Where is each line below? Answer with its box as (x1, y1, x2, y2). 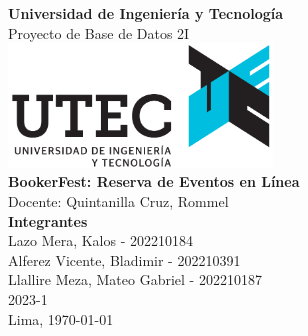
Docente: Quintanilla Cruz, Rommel (8, 191, 229, 212)
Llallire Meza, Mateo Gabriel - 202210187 (8, 269, 262, 290)
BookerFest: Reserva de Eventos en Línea (8, 171, 300, 192)
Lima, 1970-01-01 (8, 308, 114, 329)
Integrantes (8, 210, 88, 231)
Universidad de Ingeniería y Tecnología (8, 3, 284, 23)
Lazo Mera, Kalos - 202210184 (8, 230, 194, 251)
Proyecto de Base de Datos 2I (8, 22, 190, 43)
